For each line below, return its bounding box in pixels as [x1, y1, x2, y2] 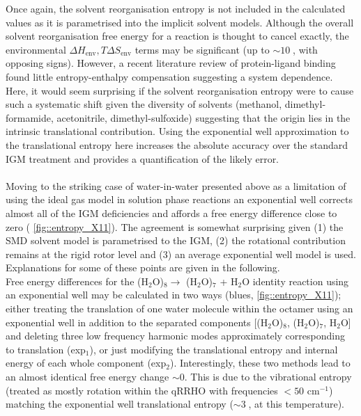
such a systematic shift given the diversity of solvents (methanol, [6, 97, 282, 111]
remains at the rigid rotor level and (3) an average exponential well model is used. [6, 246, 356, 261]
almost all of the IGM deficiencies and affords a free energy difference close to [6, 205, 337, 220]
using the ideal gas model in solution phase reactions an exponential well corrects [6, 192, 353, 207]
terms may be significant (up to [135, 42, 270, 56]
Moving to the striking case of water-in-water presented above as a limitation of [6, 178, 346, 193]
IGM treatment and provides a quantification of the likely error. [6, 151, 279, 166]
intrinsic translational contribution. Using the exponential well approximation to [6, 124, 349, 138]
